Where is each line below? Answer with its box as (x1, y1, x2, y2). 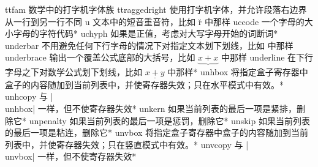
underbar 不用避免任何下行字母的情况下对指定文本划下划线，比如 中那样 (5, 39, 293, 51)
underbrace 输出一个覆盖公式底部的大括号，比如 (5, 51, 195, 64)
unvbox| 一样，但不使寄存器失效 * (5, 150, 137, 163)
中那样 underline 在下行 (221, 51, 314, 64)
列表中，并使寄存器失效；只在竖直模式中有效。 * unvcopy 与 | (5, 138, 249, 150)
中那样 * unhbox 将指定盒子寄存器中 (167, 65, 308, 78)
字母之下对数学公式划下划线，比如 (5, 65, 142, 78)
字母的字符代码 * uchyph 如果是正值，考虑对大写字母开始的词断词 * (13, 27, 278, 40)
